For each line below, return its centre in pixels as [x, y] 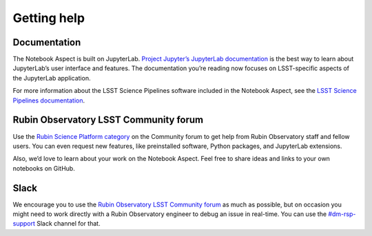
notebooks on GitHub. [44, 168]
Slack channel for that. [69, 224]
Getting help [49, 18]
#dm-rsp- [342, 214]
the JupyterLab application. [52, 78]
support [24, 224]
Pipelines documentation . [49, 100]
